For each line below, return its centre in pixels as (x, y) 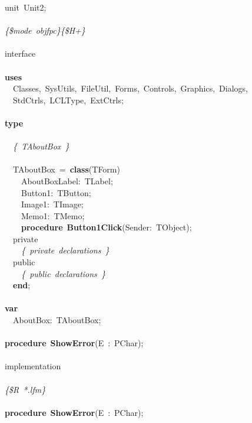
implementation (33, 366)
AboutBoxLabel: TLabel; (67, 180)
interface (20, 53)
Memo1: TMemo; (53, 215)
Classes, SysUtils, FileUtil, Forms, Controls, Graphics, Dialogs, (130, 88)
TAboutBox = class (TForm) (66, 169)
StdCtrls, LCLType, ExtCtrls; (68, 100)
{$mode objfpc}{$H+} (45, 30)
